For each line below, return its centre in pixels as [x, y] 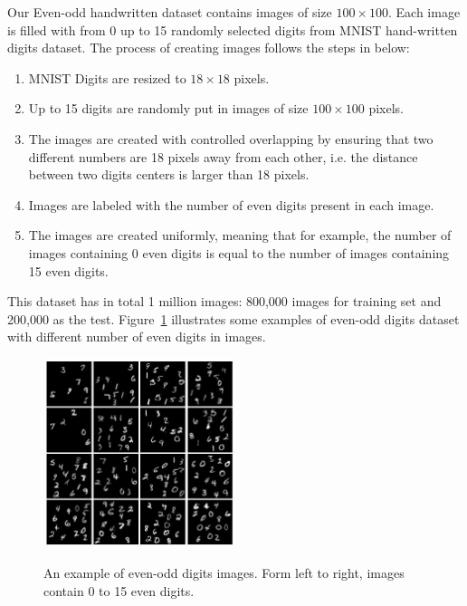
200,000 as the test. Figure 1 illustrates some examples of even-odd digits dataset [233, 318]
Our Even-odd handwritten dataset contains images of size [170, 12]
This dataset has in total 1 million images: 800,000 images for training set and [224, 301]
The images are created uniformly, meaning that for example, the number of [240, 235]
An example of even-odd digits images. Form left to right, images [224, 573]
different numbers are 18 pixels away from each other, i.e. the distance [223, 156]
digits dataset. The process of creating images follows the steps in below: [209, 48]
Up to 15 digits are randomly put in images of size [168, 108]
